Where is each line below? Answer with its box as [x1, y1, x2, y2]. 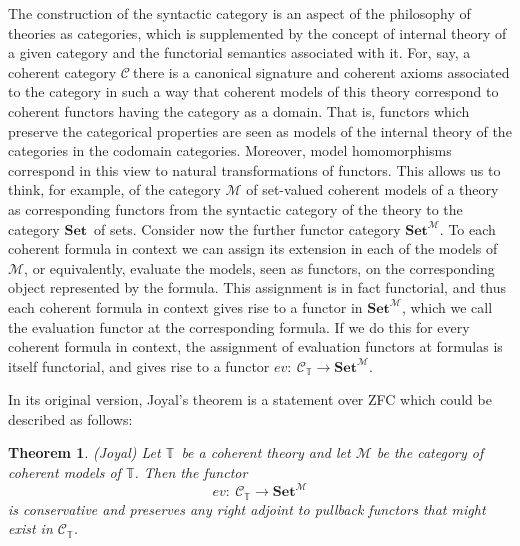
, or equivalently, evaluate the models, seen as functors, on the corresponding [24, 257, 495, 278]
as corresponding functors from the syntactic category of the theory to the [8, 198, 463, 219]
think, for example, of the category [8, 179, 221, 200]
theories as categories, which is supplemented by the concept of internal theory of [8, 22, 507, 43]
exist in [8, 518, 53, 539]
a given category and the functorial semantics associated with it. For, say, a [8, 42, 471, 63]
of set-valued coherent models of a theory [246, 179, 499, 200]
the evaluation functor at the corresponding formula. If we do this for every [8, 316, 470, 337]
